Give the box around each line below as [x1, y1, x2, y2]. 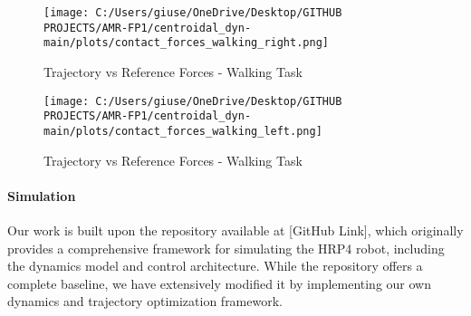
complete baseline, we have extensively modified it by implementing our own [7, 273, 431, 292]
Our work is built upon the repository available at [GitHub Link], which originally [7, 220, 464, 239]
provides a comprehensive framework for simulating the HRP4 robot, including [7, 238, 445, 257]
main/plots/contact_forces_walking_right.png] [43, 36, 329, 50]
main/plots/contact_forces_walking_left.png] [43, 124, 322, 138]
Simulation [7, 186, 76, 205]
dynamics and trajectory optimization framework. [7, 292, 283, 311]
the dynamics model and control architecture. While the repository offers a [7, 256, 423, 275]
